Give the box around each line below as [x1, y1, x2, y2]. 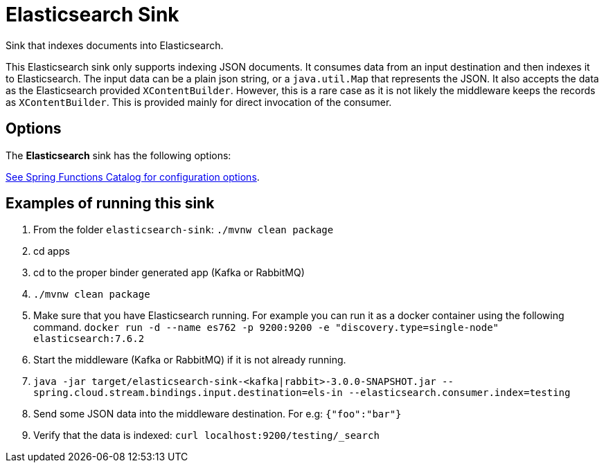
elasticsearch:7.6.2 [33, 333, 145, 345]
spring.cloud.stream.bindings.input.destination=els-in [33, 387, 343, 399]
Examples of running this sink [6, 195, 215, 213]
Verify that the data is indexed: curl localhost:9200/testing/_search [33, 429, 380, 442]
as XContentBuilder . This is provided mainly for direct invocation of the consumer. [6, 96, 392, 108]
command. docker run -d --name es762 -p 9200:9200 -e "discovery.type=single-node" [33, 321, 499, 334]
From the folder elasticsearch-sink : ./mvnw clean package [33, 224, 334, 236]
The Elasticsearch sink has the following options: [6, 149, 231, 161]
